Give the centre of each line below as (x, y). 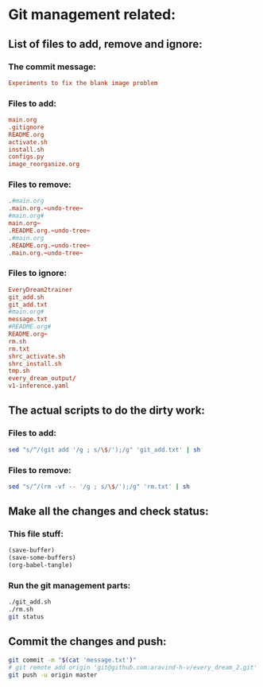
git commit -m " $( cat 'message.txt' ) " (72, 660)
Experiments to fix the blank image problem (83, 83)
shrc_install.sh (35, 363)
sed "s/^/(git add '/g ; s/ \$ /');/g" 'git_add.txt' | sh (104, 450)
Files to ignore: (38, 274)
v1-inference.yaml (39, 386)
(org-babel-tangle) (41, 565)
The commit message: (52, 67)
